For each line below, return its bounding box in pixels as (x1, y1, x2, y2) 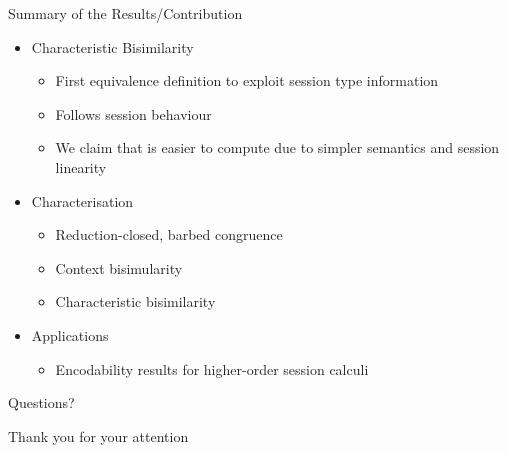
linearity (55, 156, 107, 177)
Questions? (8, 392, 75, 413)
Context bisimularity (55, 257, 183, 278)
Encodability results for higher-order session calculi (55, 358, 369, 379)
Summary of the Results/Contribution (8, 3, 243, 23)
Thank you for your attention (8, 425, 189, 446)
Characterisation (31, 190, 134, 211)
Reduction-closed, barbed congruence (55, 224, 283, 245)
